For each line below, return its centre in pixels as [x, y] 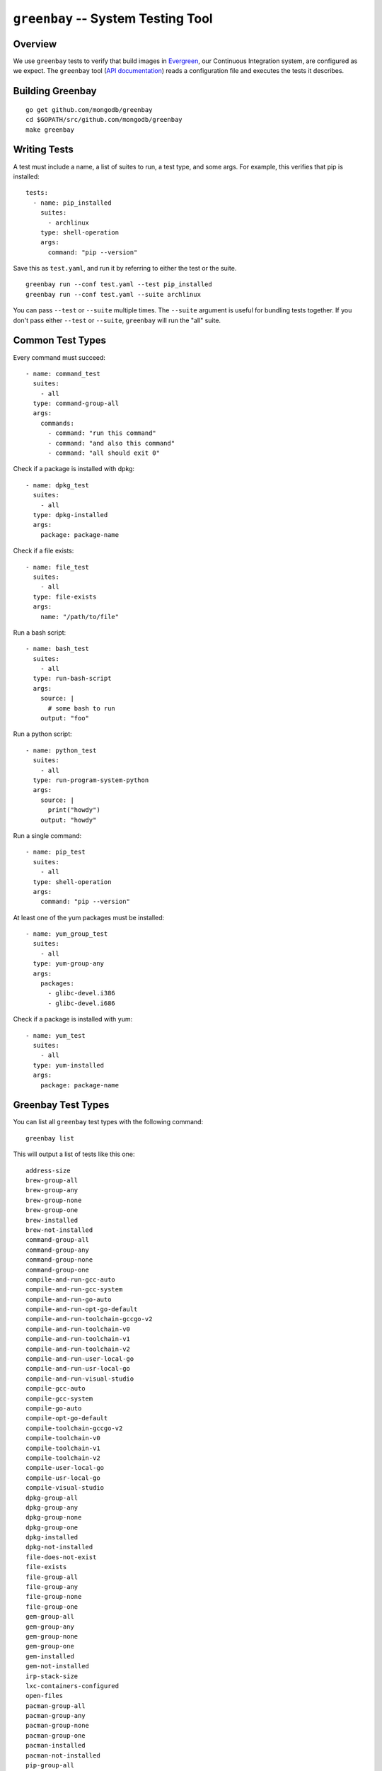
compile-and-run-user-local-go [80, 1359]
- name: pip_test [56, 852]
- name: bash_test [58, 649]
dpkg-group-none [54, 1517]
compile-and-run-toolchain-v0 [78, 1329]
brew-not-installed [59, 1230]
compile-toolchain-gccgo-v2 [74, 1428]
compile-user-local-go [65, 1468]
